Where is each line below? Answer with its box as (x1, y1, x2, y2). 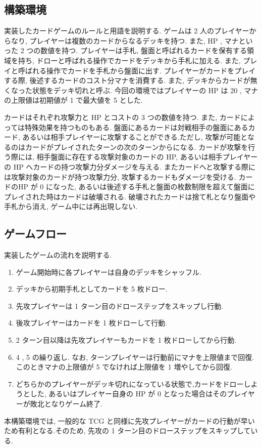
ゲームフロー (4, 226, 67, 241)
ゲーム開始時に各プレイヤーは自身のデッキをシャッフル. (16, 266, 201, 277)
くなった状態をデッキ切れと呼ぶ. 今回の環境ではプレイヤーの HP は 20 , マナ (4, 85, 258, 95)
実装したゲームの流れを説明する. (4, 250, 112, 260)
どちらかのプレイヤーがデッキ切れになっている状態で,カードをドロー (16, 378, 244, 389)
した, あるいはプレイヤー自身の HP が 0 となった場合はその (30, 388, 227, 399)
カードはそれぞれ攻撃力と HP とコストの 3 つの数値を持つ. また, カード (4, 111, 241, 122)
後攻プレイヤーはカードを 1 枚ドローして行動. (16, 317, 168, 328)
